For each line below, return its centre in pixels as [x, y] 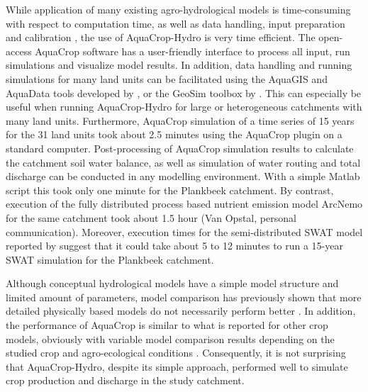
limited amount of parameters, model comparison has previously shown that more [184, 297]
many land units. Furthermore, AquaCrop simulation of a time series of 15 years [180, 120]
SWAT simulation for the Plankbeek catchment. [110, 259]
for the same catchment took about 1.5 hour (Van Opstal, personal [151, 217]
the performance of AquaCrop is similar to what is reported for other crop [167, 325]
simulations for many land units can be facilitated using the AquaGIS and [167, 78]
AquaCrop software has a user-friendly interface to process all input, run [193, 51]
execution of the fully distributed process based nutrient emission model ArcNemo [184, 204]
